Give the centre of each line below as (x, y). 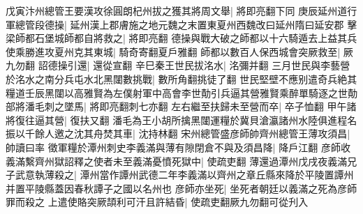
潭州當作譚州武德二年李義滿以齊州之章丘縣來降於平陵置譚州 (217, 175)
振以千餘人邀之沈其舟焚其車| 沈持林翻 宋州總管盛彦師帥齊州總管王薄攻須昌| (178, 133)
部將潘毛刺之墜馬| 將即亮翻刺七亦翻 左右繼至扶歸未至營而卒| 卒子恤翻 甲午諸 (181, 106)
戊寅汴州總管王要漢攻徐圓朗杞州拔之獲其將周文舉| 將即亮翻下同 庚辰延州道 (177, 10)
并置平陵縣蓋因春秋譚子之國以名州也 (89, 188)
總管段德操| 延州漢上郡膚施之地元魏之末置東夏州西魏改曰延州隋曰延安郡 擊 (186, 24)
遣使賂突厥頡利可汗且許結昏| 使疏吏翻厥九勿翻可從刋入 (183, 202)
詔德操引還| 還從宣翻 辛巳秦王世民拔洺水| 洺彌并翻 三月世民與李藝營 (194, 65)
